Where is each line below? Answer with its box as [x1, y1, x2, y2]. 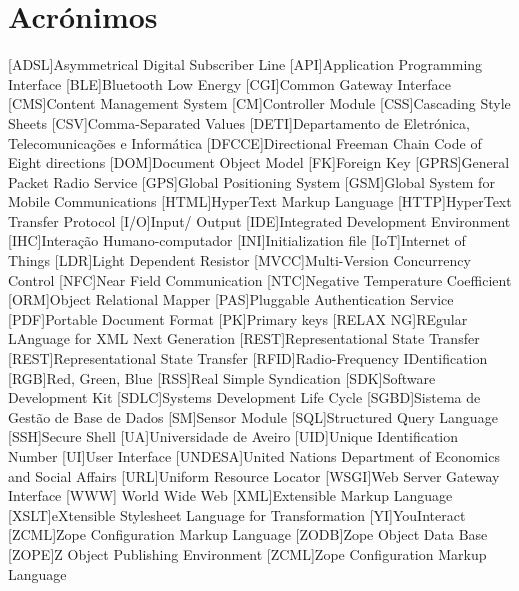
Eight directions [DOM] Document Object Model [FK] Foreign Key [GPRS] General [8, 152, 510, 173]
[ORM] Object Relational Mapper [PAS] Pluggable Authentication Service [8, 289, 454, 310]
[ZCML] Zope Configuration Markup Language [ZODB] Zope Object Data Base [8, 524, 488, 545]
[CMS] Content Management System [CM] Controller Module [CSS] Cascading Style [8, 93, 511, 114]
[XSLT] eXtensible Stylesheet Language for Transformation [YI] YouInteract [8, 504, 466, 525]
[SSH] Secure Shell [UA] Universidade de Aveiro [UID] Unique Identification [8, 426, 459, 447]
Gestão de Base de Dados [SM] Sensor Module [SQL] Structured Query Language [8, 406, 498, 427]
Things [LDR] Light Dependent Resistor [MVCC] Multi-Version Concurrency [8, 250, 471, 271]
